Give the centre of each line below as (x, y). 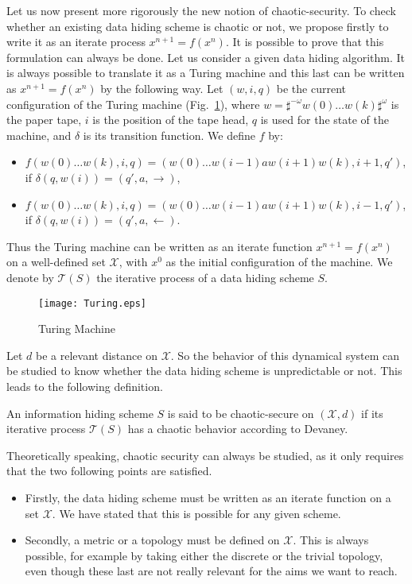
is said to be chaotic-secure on (241, 413)
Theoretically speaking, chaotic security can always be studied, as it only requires (205, 455)
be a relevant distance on (97, 355)
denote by (30, 277)
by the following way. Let (162, 88)
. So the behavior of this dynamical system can (285, 355)
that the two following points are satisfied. (109, 471)
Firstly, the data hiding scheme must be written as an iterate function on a (208, 497)
